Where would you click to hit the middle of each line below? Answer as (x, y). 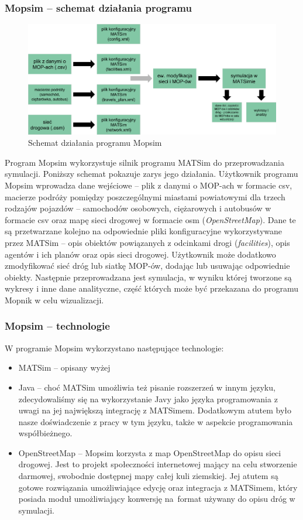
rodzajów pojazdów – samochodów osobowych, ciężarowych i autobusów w (138, 208)
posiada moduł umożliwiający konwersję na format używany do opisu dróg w (157, 499)
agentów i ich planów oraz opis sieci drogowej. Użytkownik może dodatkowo (140, 254)
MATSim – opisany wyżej (64, 367)
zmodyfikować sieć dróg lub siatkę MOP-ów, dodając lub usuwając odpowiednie (147, 266)
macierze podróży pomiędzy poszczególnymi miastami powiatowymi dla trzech (145, 196)
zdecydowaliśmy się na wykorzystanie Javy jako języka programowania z (148, 398)
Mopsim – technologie (57, 326)
